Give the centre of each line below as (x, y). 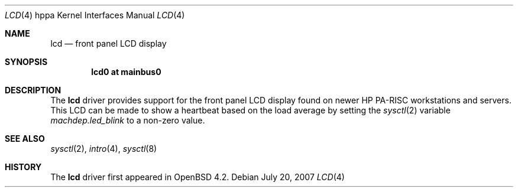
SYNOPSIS (26, 62)
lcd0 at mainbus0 (126, 72)
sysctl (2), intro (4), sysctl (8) (104, 149)
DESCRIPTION (33, 90)
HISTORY (23, 167)
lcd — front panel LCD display (109, 43)
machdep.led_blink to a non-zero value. (128, 120)
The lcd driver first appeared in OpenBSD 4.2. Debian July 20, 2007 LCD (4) (198, 177)
